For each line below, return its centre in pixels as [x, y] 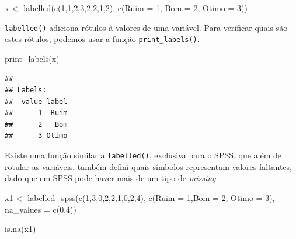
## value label [36, 101]
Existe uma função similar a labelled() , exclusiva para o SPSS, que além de [143, 155]
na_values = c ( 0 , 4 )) [41, 209]
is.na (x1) [20, 229]
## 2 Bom [36, 124]
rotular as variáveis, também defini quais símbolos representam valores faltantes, [148, 166]
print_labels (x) [32, 58]
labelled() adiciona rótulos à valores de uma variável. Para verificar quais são [146, 27]
